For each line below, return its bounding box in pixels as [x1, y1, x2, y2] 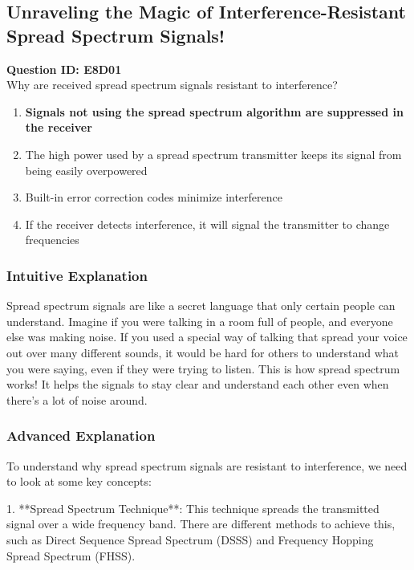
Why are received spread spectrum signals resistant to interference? [6, 76, 338, 93]
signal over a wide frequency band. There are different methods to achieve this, [6, 515, 396, 532]
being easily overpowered [25, 161, 148, 178]
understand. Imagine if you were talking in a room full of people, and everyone [6, 312, 393, 329]
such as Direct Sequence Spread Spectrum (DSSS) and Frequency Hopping [6, 531, 374, 548]
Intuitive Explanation [6, 265, 148, 285]
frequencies [25, 231, 79, 248]
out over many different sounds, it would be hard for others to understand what [6, 344, 400, 360]
